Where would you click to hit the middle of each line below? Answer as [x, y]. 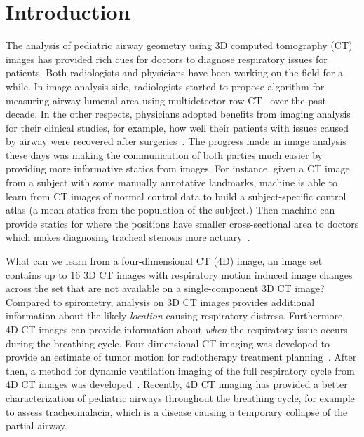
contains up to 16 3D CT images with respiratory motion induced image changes [179, 274]
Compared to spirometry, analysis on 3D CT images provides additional [160, 301]
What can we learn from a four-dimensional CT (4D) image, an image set [164, 261]
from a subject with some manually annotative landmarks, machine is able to [171, 182]
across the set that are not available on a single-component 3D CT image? [165, 288]
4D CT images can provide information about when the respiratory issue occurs [177, 329]
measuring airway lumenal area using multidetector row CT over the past [166, 100]
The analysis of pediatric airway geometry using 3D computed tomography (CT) [179, 45]
